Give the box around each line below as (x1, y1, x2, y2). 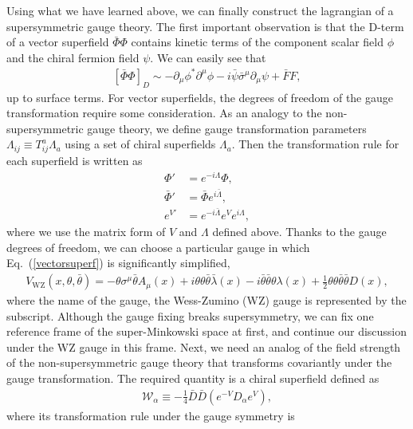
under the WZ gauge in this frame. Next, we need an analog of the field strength (6, 338, 401, 355)
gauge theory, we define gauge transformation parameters (87, 120, 367, 136)
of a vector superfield (6, 33, 109, 50)
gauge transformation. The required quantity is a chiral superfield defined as (6, 370, 380, 387)
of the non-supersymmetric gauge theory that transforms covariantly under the (6, 354, 392, 371)
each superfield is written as (6, 152, 143, 169)
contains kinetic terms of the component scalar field (131, 33, 383, 50)
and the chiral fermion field (6, 49, 140, 65)
